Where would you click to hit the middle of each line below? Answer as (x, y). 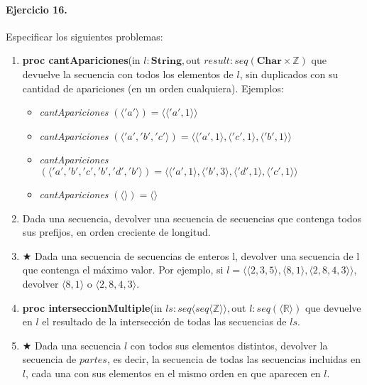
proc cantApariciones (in (81, 60)
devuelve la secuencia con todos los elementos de (128, 74)
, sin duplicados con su (289, 74)
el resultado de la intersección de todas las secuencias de (164, 321)
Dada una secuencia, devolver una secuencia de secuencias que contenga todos (192, 218)
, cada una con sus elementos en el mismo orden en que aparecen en (173, 373)
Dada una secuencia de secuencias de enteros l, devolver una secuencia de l (197, 255)
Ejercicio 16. (37, 9)
